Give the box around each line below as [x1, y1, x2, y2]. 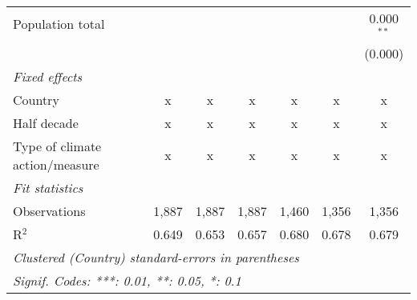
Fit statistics [13, 178, 83, 197]
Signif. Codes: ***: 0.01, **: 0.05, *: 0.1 [13, 270, 241, 290]
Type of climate [13, 136, 102, 155]
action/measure [13, 154, 99, 174]
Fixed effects [13, 66, 83, 86]
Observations [13, 201, 86, 220]
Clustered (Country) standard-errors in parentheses [13, 247, 299, 266]
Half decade [13, 113, 79, 132]
